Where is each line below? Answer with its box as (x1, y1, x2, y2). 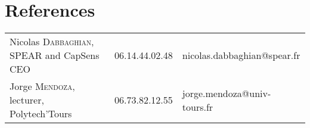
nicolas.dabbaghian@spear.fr (182, 48, 300, 63)
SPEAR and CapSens (10, 48, 100, 63)
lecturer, (10, 93, 44, 107)
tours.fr (182, 99, 213, 114)
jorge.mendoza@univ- (182, 86, 271, 100)
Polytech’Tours (10, 107, 72, 121)
